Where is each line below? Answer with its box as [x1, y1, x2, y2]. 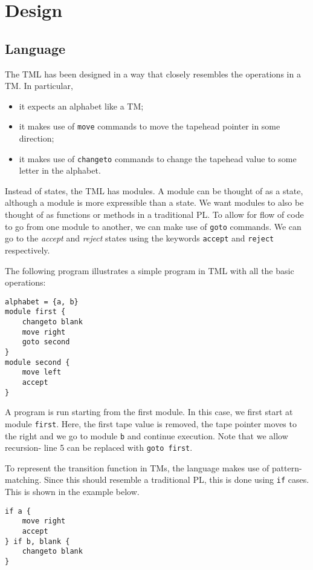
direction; [19, 132, 54, 145]
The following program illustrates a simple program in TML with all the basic [5, 264, 294, 277]
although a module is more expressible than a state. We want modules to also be [5, 196, 304, 209]
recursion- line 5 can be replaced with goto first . [5, 441, 193, 454]
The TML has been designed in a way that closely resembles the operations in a [5, 67, 301, 80]
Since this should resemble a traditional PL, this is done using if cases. [44, 473, 309, 486]
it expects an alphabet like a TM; [19, 99, 144, 112]
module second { [5, 358, 70, 367]
